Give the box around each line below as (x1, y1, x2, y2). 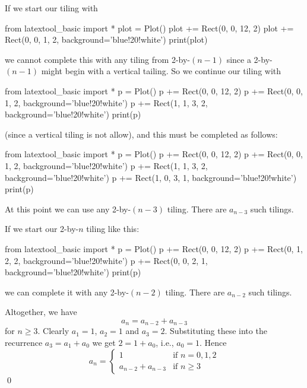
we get (92, 336, 116, 348)
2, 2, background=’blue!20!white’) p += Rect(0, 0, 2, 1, (5, 254, 208, 266)
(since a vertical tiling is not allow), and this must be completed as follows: (5, 128, 278, 140)
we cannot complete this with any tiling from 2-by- (5, 53, 190, 65)
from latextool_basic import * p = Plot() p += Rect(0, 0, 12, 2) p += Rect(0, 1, (5, 242, 303, 255)
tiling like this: (86, 222, 140, 235)
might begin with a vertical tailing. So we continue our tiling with (41, 65, 281, 77)
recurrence (5, 336, 43, 348)
